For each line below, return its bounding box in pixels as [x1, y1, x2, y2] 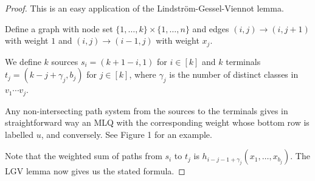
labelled [5, 128, 34, 140]
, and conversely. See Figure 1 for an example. [41, 128, 212, 140]
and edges [192, 22, 229, 35]
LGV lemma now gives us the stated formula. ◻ [5, 165, 185, 177]
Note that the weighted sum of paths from [5, 149, 162, 162]
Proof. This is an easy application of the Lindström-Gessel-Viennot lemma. [5, 2, 284, 14]
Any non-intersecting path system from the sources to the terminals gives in [5, 104, 288, 117]
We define [5, 55, 41, 67]
